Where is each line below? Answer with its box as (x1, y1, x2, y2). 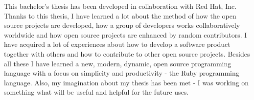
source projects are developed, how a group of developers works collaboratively (4, 20, 240, 30)
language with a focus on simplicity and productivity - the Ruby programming (4, 68, 239, 78)
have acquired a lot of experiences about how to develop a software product (4, 39, 231, 49)
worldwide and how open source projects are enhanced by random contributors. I (4, 29, 247, 40)
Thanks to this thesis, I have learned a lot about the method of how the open (4, 10, 236, 20)
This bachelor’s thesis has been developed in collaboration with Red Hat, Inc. (4, 1, 237, 11)
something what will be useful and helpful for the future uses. (4, 87, 189, 97)
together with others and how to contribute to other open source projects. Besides (4, 48, 250, 59)
